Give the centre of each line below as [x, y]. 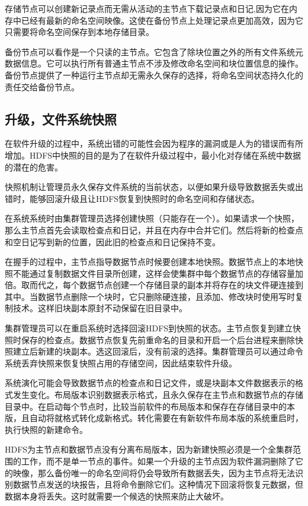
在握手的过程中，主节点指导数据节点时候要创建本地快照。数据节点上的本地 [150, 262]
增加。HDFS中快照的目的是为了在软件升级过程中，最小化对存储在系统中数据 [153, 155]
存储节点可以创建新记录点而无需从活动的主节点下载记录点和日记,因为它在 [147, 8]
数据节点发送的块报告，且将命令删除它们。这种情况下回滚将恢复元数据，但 [158, 484]
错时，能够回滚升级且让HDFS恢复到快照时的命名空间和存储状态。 [132, 198]
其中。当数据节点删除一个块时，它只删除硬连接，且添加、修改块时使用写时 [150, 296]
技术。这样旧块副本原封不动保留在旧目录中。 [100, 308]
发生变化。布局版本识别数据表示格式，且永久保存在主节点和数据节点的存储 [158, 395]
